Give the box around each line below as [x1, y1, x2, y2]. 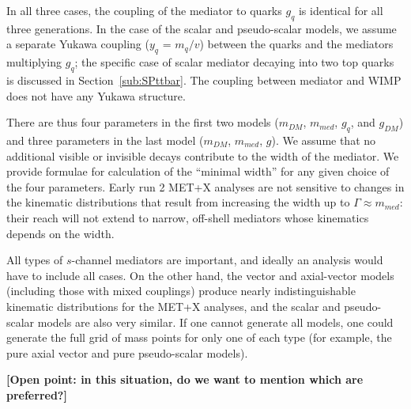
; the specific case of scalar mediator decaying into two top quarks [74, 54, 394, 70]
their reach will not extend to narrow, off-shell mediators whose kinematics [6, 209, 369, 225]
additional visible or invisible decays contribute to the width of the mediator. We [6, 147, 399, 164]
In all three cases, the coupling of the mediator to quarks [6, 2, 282, 18]
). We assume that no [271, 131, 376, 148]
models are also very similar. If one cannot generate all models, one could [37, 313, 394, 330]
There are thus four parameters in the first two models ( [6, 114, 279, 131]
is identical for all [298, 2, 383, 18]
